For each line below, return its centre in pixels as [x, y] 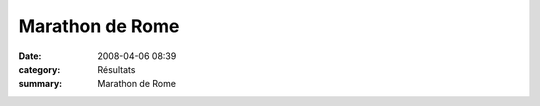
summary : [40, 84]
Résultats [116, 69]
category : [39, 69]
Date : [30, 56]
